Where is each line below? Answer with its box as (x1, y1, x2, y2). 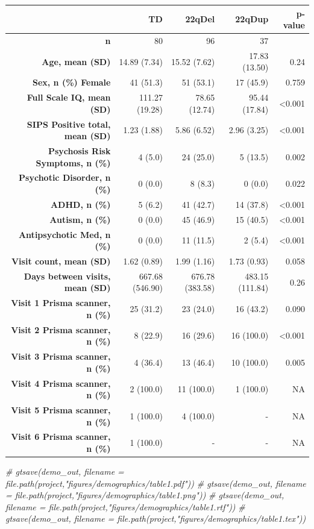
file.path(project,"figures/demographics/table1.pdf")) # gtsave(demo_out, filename (5, 477, 306, 489)
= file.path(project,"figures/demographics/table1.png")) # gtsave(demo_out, (5, 489, 284, 501)
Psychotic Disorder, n (19, 171, 111, 184)
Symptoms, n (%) (36, 156, 111, 169)
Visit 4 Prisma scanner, (11, 377, 111, 389)
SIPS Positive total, (27, 117, 111, 130)
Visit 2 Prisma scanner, (11, 323, 111, 336)
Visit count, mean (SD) (11, 254, 111, 267)
